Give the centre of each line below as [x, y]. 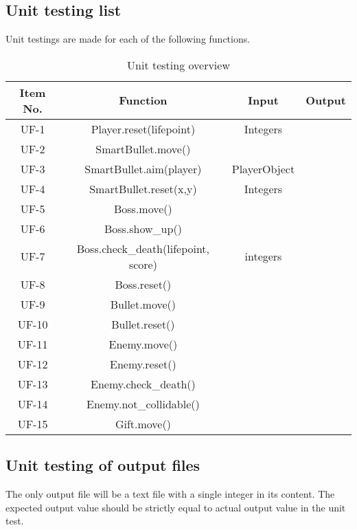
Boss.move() [143, 208]
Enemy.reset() [143, 364]
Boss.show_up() [143, 228]
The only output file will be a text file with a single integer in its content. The [170, 494]
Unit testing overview [178, 65]
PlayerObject [263, 168]
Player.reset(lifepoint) [143, 129]
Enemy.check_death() [143, 384]
